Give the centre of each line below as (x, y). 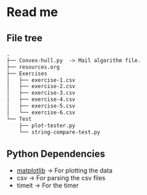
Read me (32, 12)
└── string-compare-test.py (60, 132)
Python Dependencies (56, 153)
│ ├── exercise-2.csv (41, 87)
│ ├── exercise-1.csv (41, 80)
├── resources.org (33, 67)
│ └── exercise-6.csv (41, 113)
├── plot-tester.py (47, 125)
